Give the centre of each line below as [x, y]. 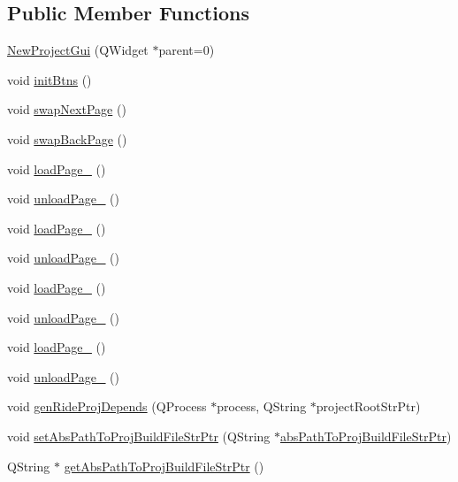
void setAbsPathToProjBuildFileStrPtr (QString [139, 436]
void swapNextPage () [67, 109]
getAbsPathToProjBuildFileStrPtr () [164, 466]
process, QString [262, 406]
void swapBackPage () [67, 138]
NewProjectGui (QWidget [78, 50]
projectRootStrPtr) [368, 406]
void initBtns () [50, 79]
